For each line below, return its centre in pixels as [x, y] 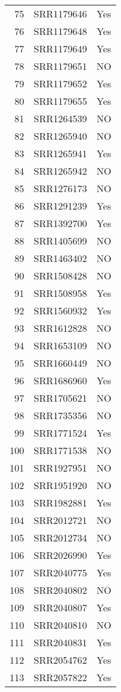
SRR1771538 [60, 450]
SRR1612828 [60, 328]
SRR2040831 [60, 642]
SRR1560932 [60, 310]
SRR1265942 [60, 171]
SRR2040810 [60, 625]
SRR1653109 [60, 345]
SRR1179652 [60, 83]
